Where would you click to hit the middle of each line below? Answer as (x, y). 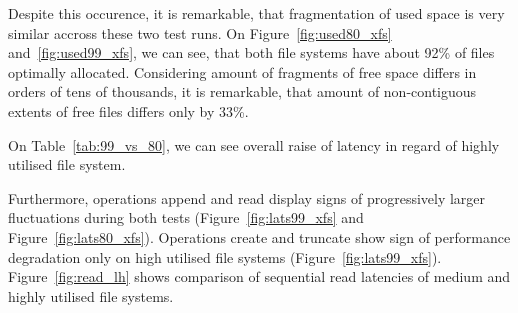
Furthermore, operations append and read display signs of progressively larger (247, 197)
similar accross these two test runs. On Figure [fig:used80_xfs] (200, 32)
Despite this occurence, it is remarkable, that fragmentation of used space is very (256, 13)
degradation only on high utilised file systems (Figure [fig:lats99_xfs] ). (225, 256)
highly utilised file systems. (91, 295)
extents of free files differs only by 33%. (128, 110)
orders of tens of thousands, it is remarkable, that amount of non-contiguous (242, 91)
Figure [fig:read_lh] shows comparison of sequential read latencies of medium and (259, 276)
